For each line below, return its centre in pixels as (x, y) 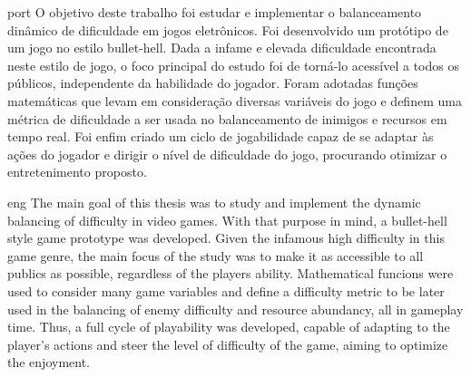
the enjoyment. (49, 362)
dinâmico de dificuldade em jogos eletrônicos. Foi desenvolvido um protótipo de (228, 29)
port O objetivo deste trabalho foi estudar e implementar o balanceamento (215, 12)
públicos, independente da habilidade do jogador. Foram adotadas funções (213, 83)
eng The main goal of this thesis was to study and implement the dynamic (214, 202)
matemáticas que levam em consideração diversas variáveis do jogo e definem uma (235, 100)
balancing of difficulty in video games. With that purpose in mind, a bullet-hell (227, 220)
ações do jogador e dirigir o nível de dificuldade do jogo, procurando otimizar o (227, 154)
